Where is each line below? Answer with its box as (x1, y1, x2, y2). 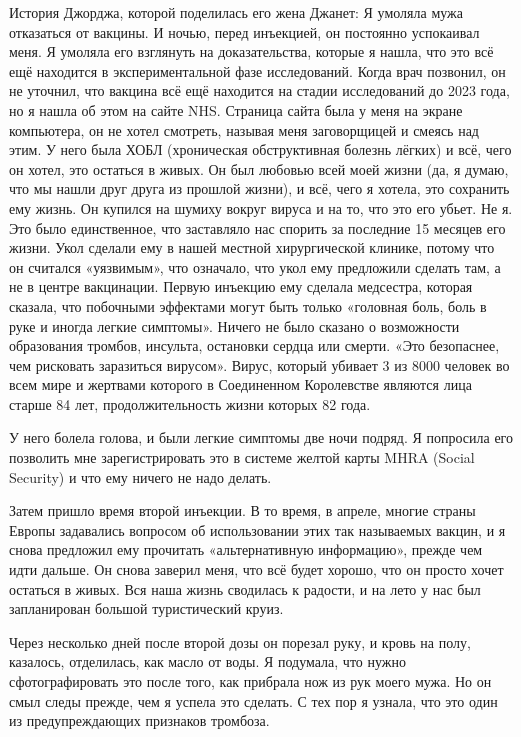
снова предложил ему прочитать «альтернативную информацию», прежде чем (9, 539, 483, 560)
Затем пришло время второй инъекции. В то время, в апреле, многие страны (9, 500, 476, 521)
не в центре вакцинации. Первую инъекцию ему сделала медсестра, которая (9, 276, 473, 297)
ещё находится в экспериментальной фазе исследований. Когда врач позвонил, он (9, 60, 506, 81)
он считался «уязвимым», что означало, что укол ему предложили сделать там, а (9, 256, 501, 277)
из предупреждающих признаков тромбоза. (9, 710, 270, 731)
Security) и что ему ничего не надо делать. (9, 466, 272, 487)
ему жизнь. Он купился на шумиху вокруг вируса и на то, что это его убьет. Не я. (9, 197, 513, 218)
